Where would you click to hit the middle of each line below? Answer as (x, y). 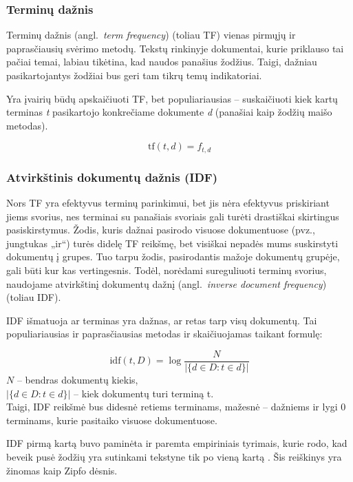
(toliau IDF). (34, 297)
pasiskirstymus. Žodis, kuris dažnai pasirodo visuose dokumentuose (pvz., (161, 230)
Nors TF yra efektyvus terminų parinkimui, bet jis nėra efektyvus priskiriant (168, 203)
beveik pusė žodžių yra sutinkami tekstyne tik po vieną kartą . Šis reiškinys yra (174, 457)
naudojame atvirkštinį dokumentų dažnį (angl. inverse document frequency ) (167, 283)
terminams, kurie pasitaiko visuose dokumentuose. (112, 420)
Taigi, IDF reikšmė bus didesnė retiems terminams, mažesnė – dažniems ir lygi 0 (176, 407)
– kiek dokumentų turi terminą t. (144, 393)
